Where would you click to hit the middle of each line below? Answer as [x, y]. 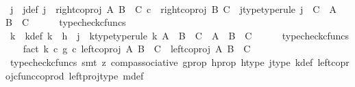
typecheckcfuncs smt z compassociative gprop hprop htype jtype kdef [161, 62]
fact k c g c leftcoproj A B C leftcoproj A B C [137, 49]
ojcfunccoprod [35, 75]
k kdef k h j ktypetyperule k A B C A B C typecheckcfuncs [180, 35]
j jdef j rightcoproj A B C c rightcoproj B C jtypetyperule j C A [173, 8]
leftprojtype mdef [106, 75]
